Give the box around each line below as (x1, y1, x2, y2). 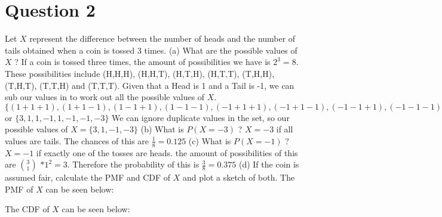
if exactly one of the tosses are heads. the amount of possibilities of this (36, 146, 298, 159)
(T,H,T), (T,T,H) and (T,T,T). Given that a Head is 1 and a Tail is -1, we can (5, 79, 294, 91)
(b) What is (140, 123, 184, 135)
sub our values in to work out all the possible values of (5, 91, 205, 103)
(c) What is (188, 134, 231, 147)
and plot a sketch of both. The (183, 171, 295, 184)
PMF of (5, 182, 33, 195)
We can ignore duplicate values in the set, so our (112, 111, 290, 123)
